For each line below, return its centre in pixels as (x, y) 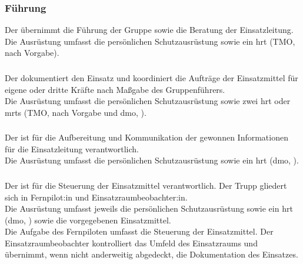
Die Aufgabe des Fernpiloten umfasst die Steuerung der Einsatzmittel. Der (139, 231)
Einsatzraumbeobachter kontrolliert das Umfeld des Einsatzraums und (131, 243)
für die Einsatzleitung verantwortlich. (72, 148)
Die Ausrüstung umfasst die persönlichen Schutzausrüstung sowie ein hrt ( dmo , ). (152, 160)
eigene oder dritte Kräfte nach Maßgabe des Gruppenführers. (115, 89)
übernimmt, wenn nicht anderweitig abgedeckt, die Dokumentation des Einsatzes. (151, 254)
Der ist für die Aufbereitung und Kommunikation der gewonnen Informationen (146, 137)
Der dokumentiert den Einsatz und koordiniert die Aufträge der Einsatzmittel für (151, 77)
